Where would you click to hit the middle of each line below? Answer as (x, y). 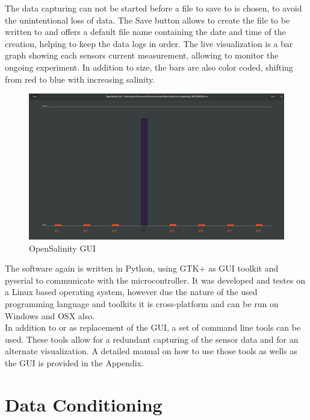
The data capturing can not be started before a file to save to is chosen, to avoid (153, 8)
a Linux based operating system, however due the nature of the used (131, 292)
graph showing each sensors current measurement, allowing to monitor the (142, 55)
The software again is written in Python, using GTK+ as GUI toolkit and (142, 268)
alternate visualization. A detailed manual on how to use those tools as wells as (151, 351)
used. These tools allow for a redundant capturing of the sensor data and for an (152, 339)
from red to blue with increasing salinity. (80, 79)
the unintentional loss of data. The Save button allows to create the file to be (147, 20)
